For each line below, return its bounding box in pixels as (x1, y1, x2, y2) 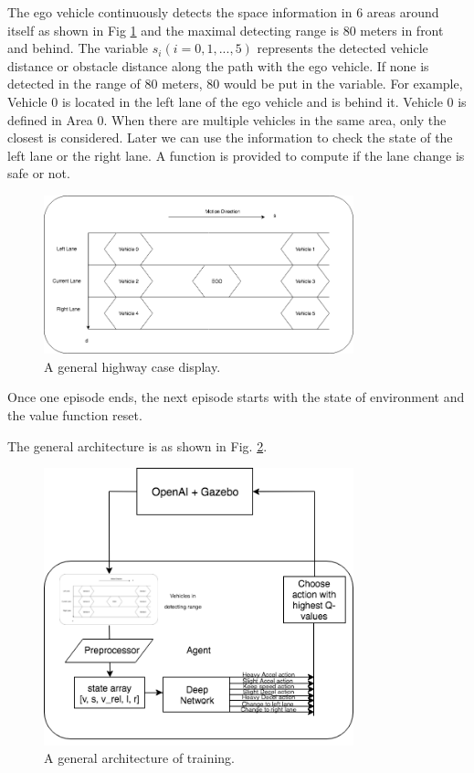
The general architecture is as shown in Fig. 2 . (7, 436, 268, 455)
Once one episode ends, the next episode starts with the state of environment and (7, 387, 465, 407)
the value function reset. (7, 406, 142, 425)
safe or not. (7, 164, 70, 183)
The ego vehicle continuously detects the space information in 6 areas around (7, 3, 439, 21)
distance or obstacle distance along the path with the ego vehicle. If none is (7, 56, 429, 75)
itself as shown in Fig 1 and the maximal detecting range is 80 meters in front (7, 20, 444, 39)
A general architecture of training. (44, 748, 236, 768)
